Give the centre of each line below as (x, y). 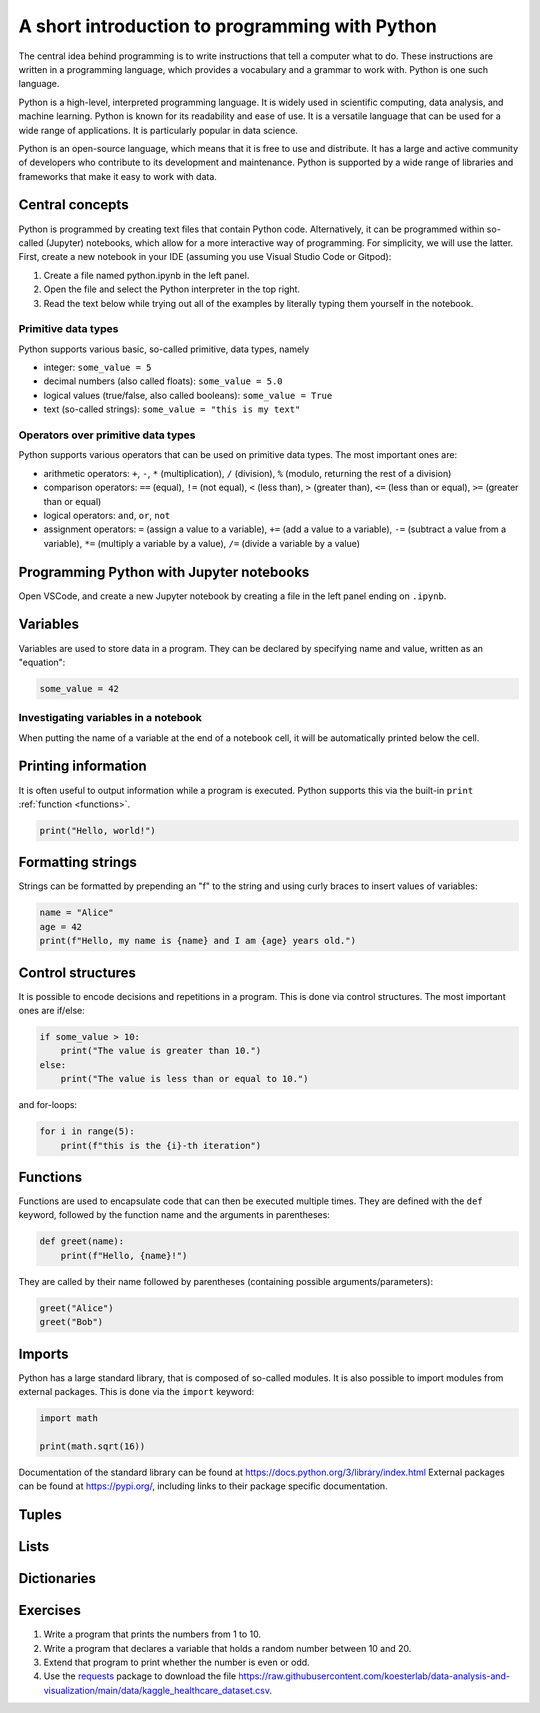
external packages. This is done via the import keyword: (136, 1392)
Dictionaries (57, 1578)
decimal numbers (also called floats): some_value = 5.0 (163, 381)
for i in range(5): (87, 1131)
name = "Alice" (76, 913)
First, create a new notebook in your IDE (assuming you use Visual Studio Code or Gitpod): (205, 257)
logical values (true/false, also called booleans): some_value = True (188, 395)
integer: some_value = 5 (97, 367)
